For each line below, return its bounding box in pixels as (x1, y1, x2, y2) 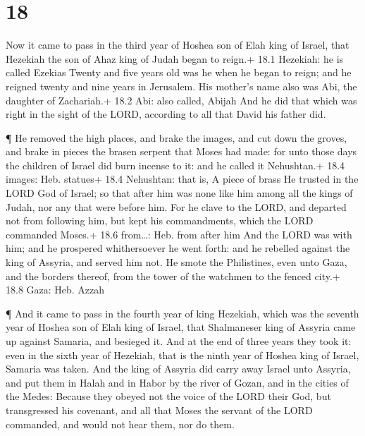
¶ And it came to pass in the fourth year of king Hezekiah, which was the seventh (6, 305, 359, 320)
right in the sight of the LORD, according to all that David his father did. (6, 107, 326, 121)
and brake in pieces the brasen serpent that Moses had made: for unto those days (6, 144, 357, 159)
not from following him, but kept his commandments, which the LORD (6, 213, 314, 228)
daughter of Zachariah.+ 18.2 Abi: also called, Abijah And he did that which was (6, 92, 357, 107)
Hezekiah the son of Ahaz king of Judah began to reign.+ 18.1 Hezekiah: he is (6, 51, 344, 66)
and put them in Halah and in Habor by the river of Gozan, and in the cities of (6, 375, 349, 389)
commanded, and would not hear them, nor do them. (6, 416, 235, 431)
